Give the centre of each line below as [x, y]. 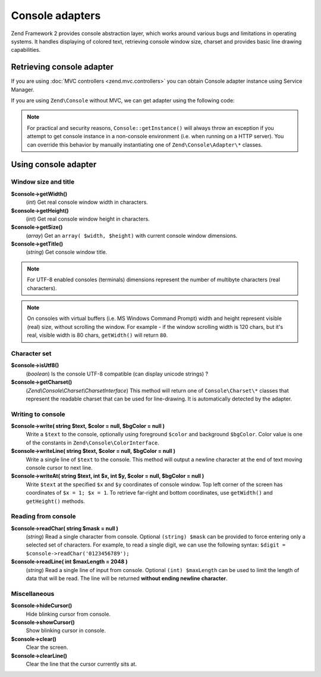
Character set [31, 353]
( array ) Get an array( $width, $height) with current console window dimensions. [132, 235]
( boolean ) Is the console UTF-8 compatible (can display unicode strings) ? [117, 374]
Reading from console [43, 517]
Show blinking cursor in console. [66, 631]
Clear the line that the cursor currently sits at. [81, 664]
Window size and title [43, 182]
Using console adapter [54, 165]
